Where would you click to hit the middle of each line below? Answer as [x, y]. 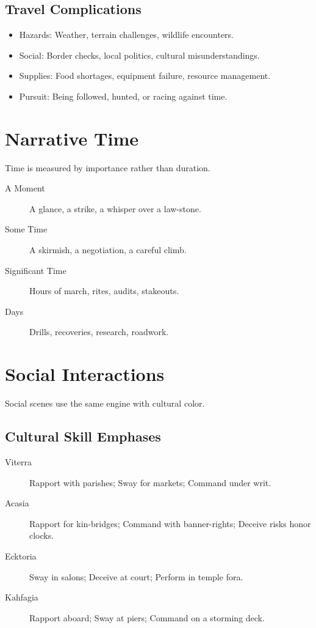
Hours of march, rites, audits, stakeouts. [104, 291]
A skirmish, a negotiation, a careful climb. [108, 250]
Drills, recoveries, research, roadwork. [99, 332]
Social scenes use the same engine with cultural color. [105, 403]
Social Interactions [85, 374]
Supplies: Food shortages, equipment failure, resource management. [145, 76]
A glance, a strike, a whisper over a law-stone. [115, 208]
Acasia [17, 503]
